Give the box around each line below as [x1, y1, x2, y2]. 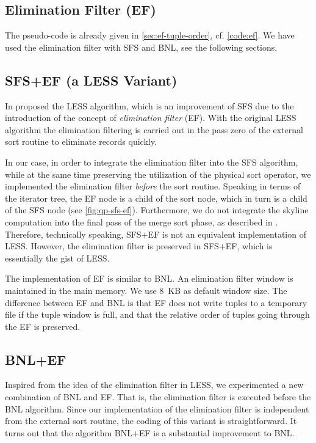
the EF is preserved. [5, 320, 81, 332]
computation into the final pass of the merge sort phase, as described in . [5, 215, 278, 228]
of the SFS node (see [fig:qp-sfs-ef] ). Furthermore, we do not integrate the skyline [5, 203, 309, 216]
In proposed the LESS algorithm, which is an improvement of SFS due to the [5, 99, 294, 112]
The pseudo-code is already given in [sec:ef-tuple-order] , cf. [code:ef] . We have [5, 29, 295, 42]
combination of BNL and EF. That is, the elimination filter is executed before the [5, 390, 311, 403]
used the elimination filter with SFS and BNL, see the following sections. [5, 40, 278, 53]
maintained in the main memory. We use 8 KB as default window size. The [5, 284, 287, 296]
